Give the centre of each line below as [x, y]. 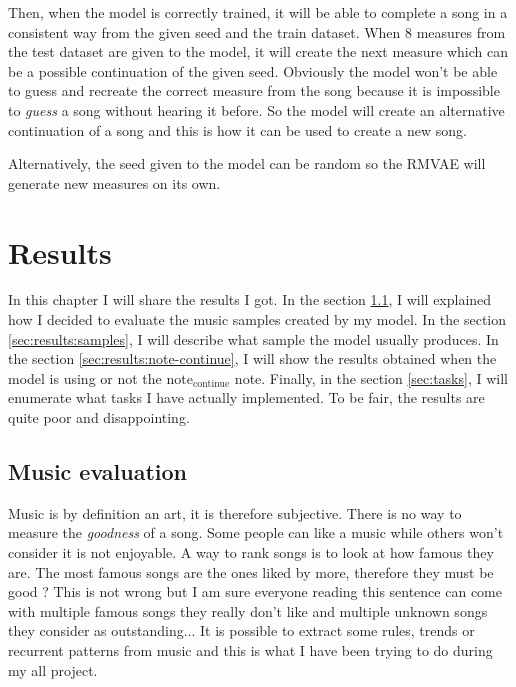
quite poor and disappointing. [99, 417]
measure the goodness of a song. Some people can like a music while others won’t [256, 532]
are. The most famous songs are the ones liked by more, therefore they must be [251, 571]
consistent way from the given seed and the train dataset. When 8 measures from [257, 31]
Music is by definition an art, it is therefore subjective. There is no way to [235, 512]
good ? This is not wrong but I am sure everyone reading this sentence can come [255, 591]
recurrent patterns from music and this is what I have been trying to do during [250, 649]
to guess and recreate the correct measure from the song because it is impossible [254, 90]
